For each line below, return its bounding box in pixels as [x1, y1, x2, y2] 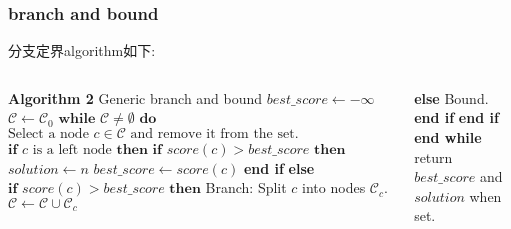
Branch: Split [205, 177, 287, 198]
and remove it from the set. [130, 127, 299, 141]
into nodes [302, 177, 366, 198]
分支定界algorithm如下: [8, 40, 156, 61]
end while [414, 127, 482, 147]
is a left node [32, 143, 112, 157]
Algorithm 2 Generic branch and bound [8, 87, 263, 108]
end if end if [414, 107, 499, 128]
